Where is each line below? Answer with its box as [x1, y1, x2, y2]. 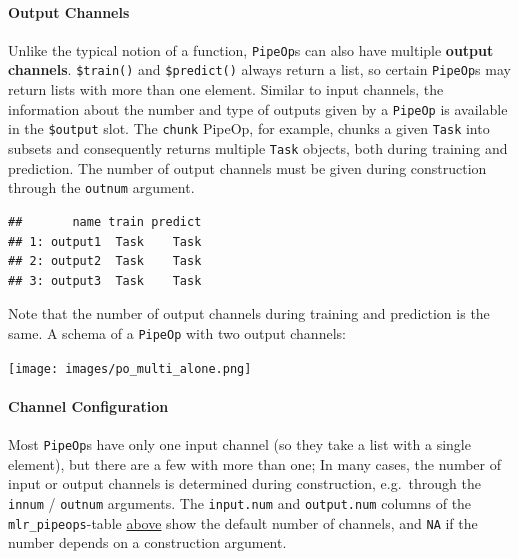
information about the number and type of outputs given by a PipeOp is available [8, 98, 508, 119]
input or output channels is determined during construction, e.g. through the [8, 473, 482, 494]
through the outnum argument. [8, 177, 195, 198]
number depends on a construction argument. [8, 532, 287, 553]
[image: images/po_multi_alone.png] [8, 361, 252, 376]
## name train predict [8, 214, 202, 229]
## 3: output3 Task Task [8, 273, 202, 288]
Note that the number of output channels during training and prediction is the [8, 303, 490, 324]
